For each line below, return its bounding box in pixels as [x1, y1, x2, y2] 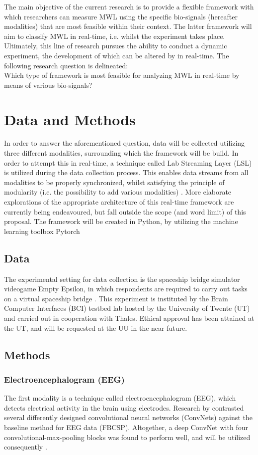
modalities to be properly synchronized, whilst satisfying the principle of [4, 177, 225, 187]
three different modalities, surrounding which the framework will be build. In [4, 148, 239, 158]
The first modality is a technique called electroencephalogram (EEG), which [4, 393, 236, 403]
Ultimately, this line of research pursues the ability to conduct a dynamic [4, 40, 227, 51]
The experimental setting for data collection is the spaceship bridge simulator [4, 273, 240, 284]
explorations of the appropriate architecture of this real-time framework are [4, 197, 234, 207]
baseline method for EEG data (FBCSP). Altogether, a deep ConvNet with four [4, 422, 248, 432]
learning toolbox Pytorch [4, 226, 80, 236]
